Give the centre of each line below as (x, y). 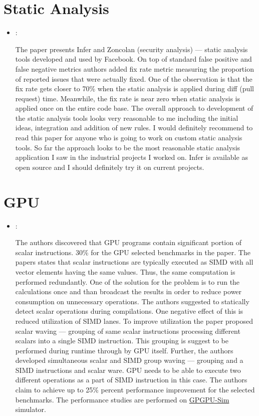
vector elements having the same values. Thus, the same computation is (125, 271)
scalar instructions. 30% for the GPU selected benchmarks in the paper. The (133, 252)
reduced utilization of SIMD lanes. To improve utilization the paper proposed (134, 321)
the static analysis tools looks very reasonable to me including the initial (127, 118)
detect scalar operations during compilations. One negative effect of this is (129, 311)
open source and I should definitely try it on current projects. (110, 167)
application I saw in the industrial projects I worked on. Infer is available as (132, 157)
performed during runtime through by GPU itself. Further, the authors (124, 350)
